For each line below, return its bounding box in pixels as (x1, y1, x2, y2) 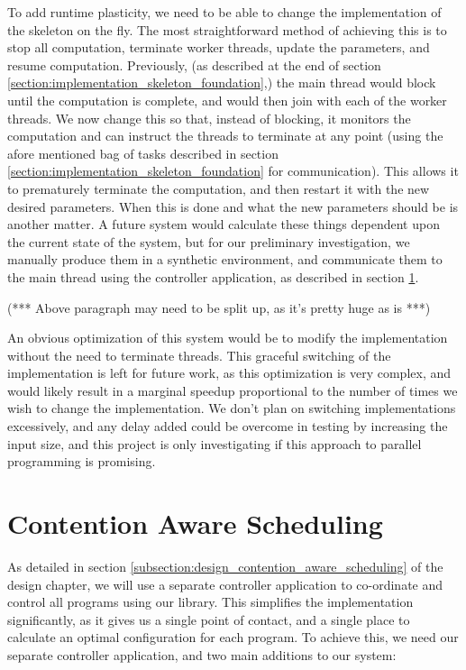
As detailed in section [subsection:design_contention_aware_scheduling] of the (7, 556, 443, 575)
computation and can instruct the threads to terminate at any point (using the (7, 126, 443, 145)
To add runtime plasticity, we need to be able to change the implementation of (7, 3, 442, 21)
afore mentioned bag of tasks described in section (7, 143, 279, 162)
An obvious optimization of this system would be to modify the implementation (7, 328, 448, 347)
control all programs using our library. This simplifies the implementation (7, 592, 414, 611)
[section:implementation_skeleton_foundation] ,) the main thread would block (7, 73, 436, 92)
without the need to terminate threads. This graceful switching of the (7, 345, 391, 364)
